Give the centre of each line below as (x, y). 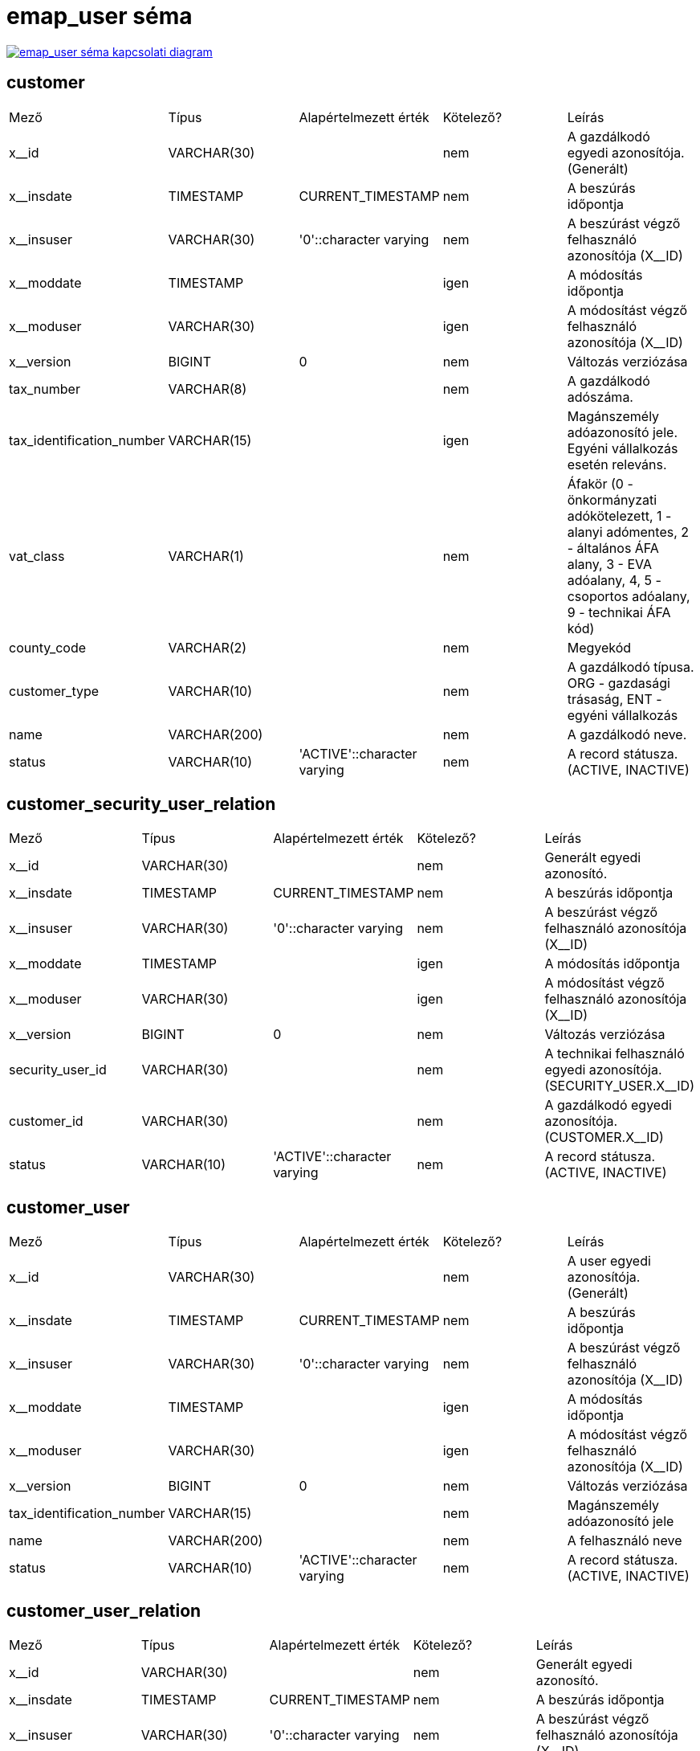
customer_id (46, 1121)
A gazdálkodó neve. (627, 734)
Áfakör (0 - (600, 483)
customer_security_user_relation (141, 804)
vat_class (37, 556)
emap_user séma (100, 16)
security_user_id (58, 1070)
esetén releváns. (617, 464)
